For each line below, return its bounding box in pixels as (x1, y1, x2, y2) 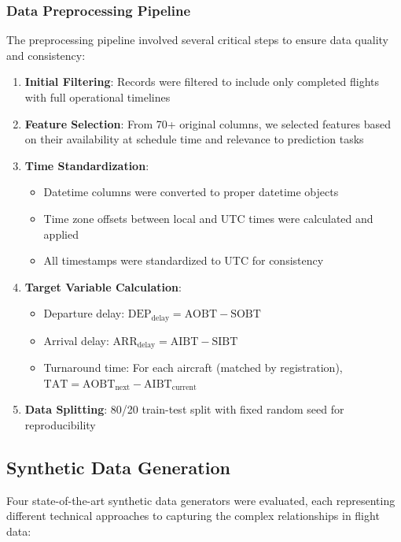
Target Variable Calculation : (24, 278, 182, 295)
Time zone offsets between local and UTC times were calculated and (43, 210, 373, 226)
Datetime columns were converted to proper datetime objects (43, 184, 339, 200)
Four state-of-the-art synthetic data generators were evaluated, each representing (6, 492, 395, 508)
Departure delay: (43, 305, 125, 321)
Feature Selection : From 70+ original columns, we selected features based (24, 115, 392, 132)
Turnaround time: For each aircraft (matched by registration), (43, 359, 343, 376)
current (171, 384, 197, 392)
